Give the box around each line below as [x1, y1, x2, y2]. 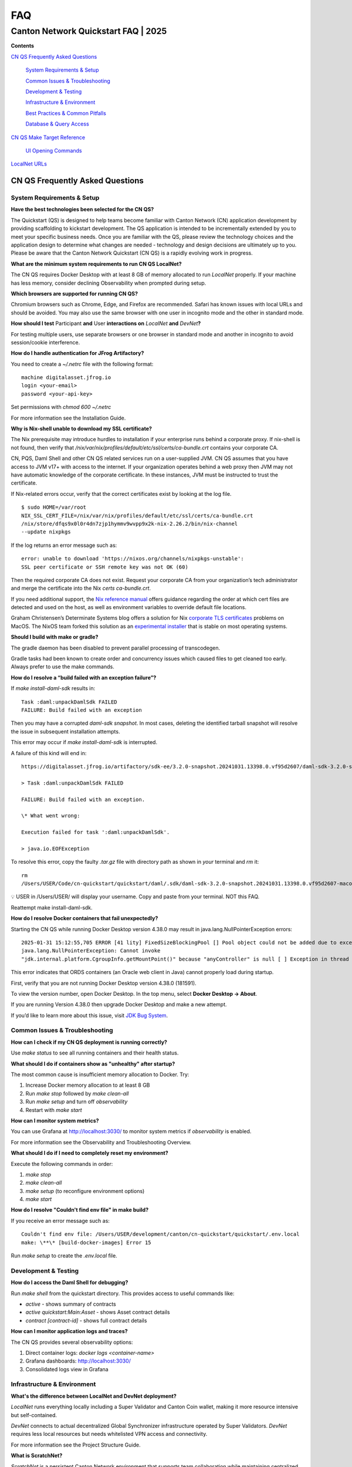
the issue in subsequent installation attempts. [11, 728, 120, 735]
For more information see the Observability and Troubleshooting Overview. [11, 1138, 192, 1145]
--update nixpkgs [21, 529, 71, 535]
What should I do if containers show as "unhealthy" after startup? [11, 1060, 175, 1067]
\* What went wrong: [21, 813, 80, 819]
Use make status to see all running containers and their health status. [11, 1049, 179, 1056]
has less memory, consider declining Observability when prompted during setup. [11, 279, 207, 286]
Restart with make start [25, 1106, 82, 1113]
